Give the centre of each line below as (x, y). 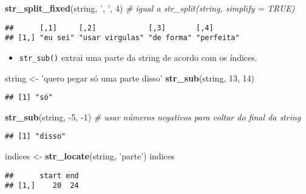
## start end (42, 175)
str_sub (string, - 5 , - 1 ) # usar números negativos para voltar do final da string (153, 116)
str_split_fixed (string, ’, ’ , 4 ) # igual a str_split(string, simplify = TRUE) (150, 8)
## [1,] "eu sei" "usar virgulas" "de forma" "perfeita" (122, 38)
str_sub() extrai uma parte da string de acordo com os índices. (138, 57)
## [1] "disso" (36, 137)
